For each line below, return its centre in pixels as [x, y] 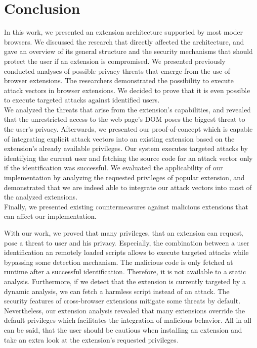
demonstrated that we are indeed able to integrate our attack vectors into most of [128, 187]
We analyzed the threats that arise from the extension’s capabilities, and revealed [128, 109]
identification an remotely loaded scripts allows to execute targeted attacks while [127, 252]
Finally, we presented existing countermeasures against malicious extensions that [126, 206]
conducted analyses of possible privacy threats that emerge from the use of [117, 71]
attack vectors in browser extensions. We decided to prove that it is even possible [127, 90]
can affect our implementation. [50, 216]
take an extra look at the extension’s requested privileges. [91, 339]
